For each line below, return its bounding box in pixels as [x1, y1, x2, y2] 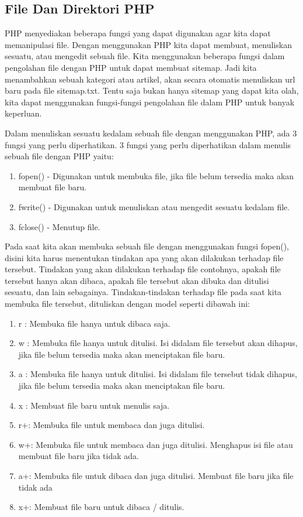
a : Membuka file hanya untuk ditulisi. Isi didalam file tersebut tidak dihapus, [18, 368, 297, 380]
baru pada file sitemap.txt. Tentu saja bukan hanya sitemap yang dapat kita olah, [5, 84, 299, 97]
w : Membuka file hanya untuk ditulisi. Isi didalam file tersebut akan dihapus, [18, 337, 298, 349]
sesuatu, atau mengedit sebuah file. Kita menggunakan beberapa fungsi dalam [5, 50, 285, 62]
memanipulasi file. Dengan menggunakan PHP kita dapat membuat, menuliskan [5, 38, 292, 50]
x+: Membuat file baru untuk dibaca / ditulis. [18, 501, 184, 513]
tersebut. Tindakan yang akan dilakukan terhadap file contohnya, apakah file [5, 263, 281, 275]
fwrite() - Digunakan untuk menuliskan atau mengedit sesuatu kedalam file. [18, 200, 290, 213]
